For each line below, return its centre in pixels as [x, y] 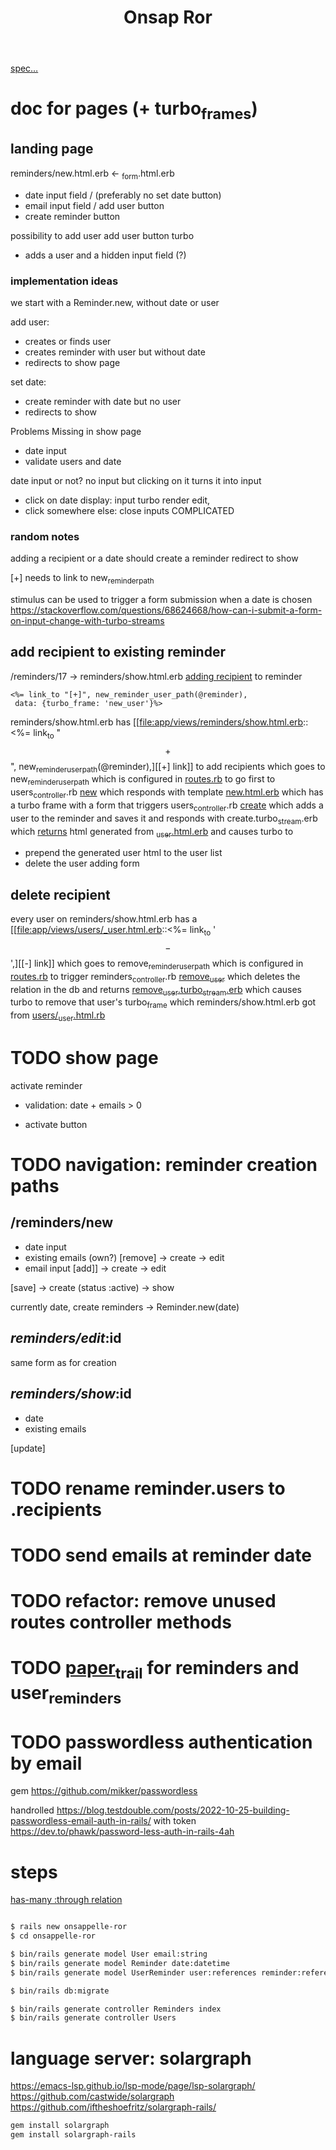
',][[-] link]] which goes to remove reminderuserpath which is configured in [157, 964]
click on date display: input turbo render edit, [117, 500]
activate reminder [46, 1085]
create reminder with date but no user [103, 401]
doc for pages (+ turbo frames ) [134, 110]
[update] [28, 1448]
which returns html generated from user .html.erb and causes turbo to [152, 832]
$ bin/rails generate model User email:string [109, 1954]
